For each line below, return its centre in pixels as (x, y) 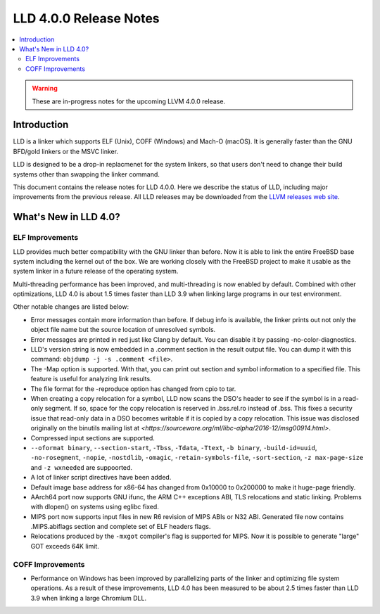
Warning (45, 89)
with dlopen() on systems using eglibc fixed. (95, 507)
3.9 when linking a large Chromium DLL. (89, 598)
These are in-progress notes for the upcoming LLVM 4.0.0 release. (128, 101)
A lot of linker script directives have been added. (101, 478)
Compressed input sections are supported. (93, 438)
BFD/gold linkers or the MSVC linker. (66, 151)
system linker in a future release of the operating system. (96, 271)
